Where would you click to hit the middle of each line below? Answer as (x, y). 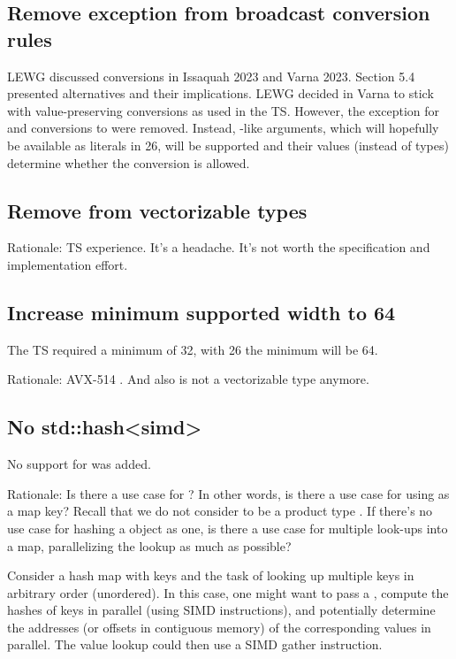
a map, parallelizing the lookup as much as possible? (149, 545)
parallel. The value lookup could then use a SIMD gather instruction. (195, 644)
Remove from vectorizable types (157, 210)
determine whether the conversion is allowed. (129, 162)
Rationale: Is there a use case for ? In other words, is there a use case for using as (228, 493)
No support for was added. (79, 464)
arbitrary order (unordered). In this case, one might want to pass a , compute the (228, 592)
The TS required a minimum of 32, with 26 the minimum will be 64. (193, 349)
